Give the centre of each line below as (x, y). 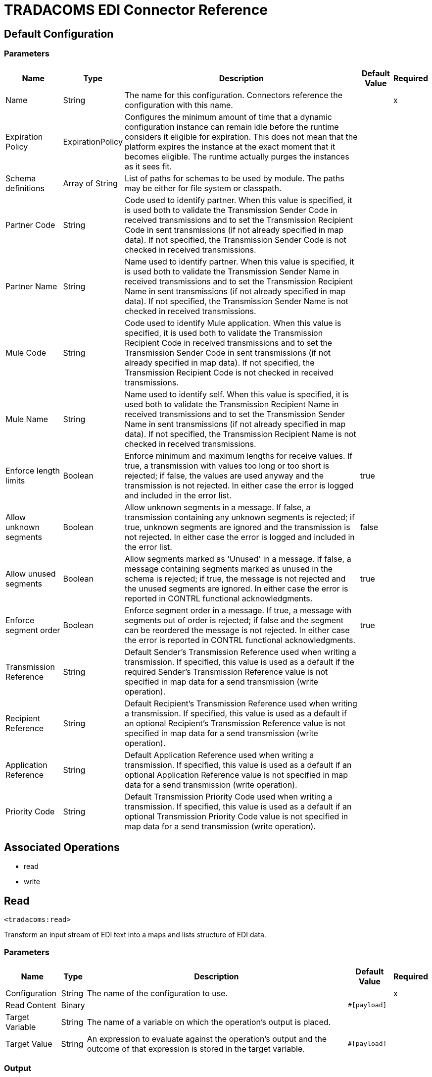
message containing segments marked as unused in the (229, 568)
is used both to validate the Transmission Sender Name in (232, 271)
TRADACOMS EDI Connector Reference (136, 10)
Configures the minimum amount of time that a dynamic (228, 117)
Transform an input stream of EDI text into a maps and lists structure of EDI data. (135, 935)
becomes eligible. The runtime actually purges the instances (237, 156)
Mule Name (27, 419)
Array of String (90, 183)
